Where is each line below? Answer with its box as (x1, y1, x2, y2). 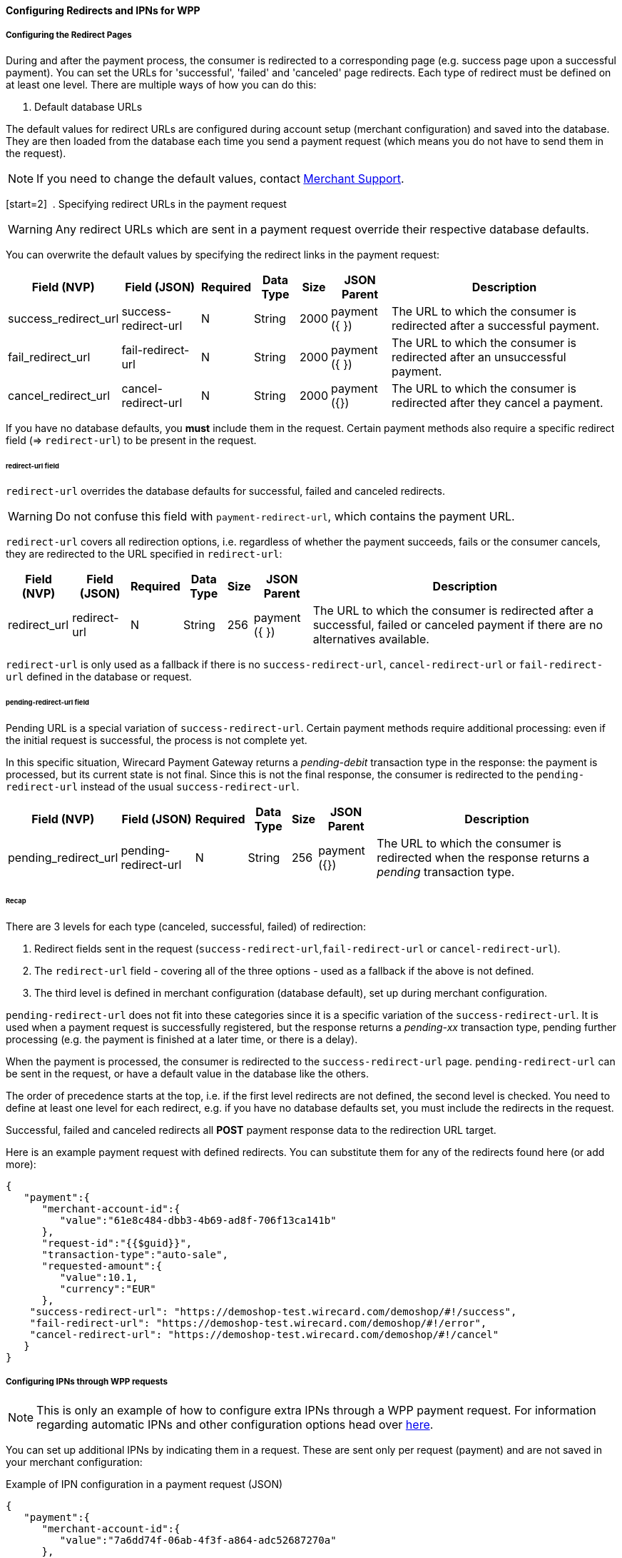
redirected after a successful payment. (392, 318, 600, 333)
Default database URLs (34, 100, 143, 113)
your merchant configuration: (6, 1455, 143, 1468)
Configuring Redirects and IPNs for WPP (6, 4, 200, 16)
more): (6, 1157, 36, 1170)
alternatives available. (312, 632, 429, 647)
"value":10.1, (59, 1271, 138, 1283)
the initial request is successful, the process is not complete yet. (6, 734, 307, 747)
